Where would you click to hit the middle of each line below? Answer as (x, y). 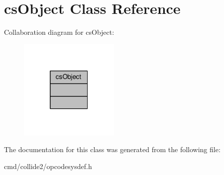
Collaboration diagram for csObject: (59, 32)
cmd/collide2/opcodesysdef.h (48, 166)
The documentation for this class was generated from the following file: (112, 149)
